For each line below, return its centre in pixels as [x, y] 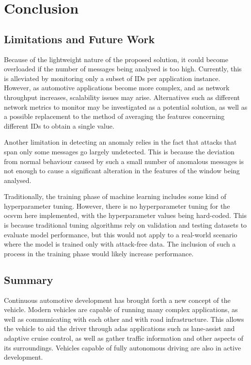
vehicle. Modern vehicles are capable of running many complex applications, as [121, 309]
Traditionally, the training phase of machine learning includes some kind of [115, 196]
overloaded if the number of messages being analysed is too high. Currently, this [123, 69]
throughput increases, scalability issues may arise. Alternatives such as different [122, 97]
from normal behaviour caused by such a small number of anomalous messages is [124, 161]
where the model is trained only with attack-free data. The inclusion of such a [120, 244]
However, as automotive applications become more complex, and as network [117, 88]
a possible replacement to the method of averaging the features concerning [114, 116]
